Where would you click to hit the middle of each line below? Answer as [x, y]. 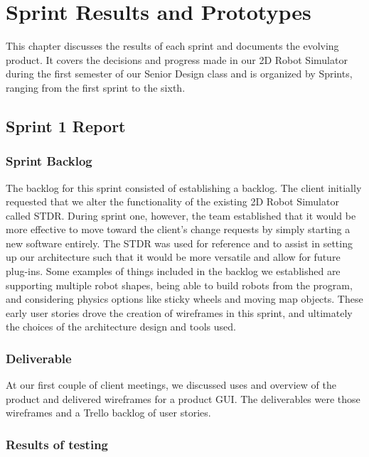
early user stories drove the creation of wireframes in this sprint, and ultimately [179, 312]
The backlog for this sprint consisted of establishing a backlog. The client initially [184, 187]
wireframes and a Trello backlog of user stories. [108, 413]
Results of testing [57, 444]
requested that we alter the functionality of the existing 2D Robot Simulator [172, 201]
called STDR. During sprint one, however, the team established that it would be [181, 215]
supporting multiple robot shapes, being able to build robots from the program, [179, 285]
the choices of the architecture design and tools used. [121, 327]
